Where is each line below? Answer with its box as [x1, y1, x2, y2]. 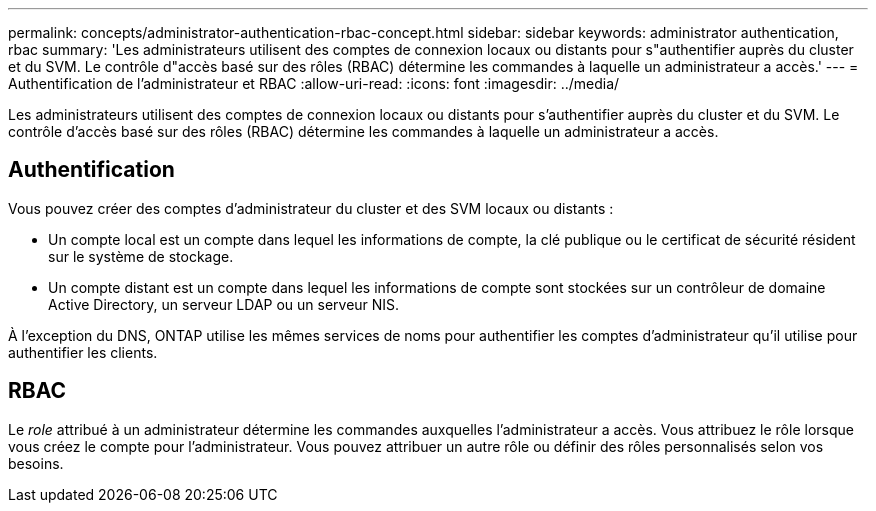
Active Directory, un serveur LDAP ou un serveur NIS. [48, 295, 400, 313]
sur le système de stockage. [48, 247, 234, 265]
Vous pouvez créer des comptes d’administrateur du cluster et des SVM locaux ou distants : [8, 199, 614, 217]
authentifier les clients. [8, 343, 158, 361]
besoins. [8, 454, 64, 472]
